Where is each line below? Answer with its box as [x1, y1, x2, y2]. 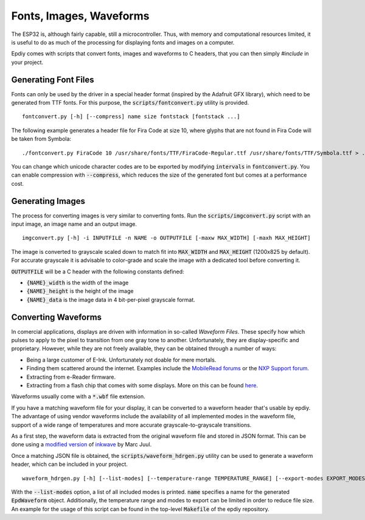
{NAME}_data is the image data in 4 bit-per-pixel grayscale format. [26, 296, 196, 303]
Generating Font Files [11, 74, 94, 85]
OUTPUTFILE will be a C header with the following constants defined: [11, 268, 185, 275]
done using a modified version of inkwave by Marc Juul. [11, 441, 152, 448]
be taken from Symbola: [11, 135, 72, 142]
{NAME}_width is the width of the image [26, 279, 129, 286]
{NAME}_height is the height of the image [26, 287, 134, 295]
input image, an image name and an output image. [11, 220, 137, 228]
